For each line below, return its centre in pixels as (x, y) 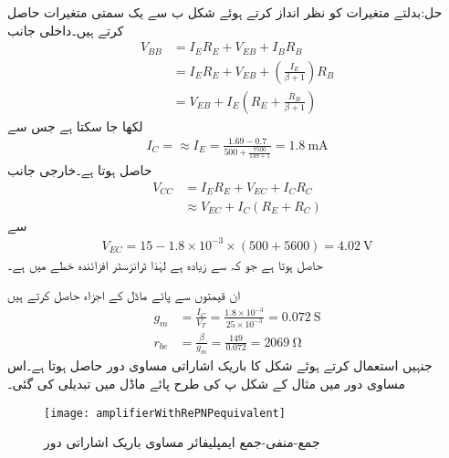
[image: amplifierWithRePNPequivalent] (165, 413)
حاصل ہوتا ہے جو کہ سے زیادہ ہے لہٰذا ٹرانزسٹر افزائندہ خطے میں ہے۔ (165, 264)
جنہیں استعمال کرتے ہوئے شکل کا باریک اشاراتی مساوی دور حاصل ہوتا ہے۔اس (220, 365)
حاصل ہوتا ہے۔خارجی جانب (80, 170)
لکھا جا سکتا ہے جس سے (75, 125)
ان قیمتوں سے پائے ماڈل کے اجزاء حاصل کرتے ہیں (124, 295)
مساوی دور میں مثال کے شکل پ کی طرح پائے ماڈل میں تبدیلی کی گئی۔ (206, 383)
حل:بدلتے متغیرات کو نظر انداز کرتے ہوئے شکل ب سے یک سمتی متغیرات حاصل (225, 12)
